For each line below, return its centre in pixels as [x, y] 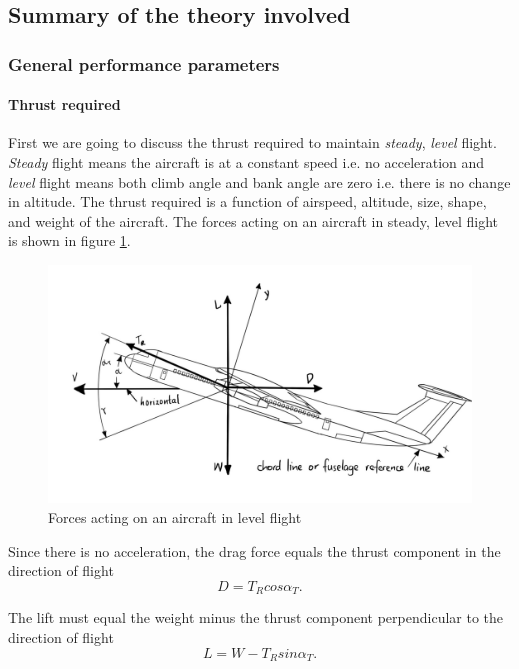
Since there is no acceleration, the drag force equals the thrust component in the [254, 550]
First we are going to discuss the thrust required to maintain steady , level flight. [252, 142]
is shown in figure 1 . [69, 240]
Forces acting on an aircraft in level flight [175, 517]
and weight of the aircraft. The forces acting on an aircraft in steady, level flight [253, 220]
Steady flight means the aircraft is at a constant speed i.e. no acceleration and [246, 162]
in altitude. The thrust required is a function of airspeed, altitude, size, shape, [247, 201]
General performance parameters [144, 63]
